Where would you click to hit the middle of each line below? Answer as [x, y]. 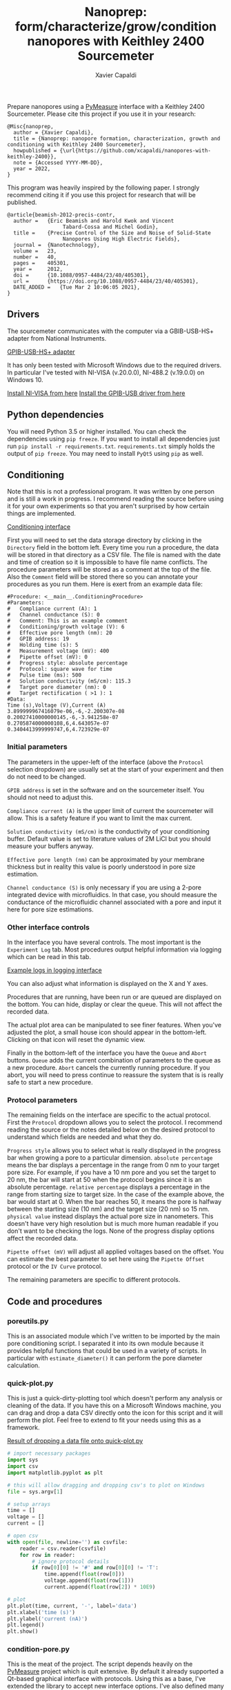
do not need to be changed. [47, 776]
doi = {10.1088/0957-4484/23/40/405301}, [81, 275]
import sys [23, 1460]
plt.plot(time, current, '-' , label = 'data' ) [72, 1606]
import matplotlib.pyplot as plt [55, 1473]
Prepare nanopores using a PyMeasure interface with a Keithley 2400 [106, 106]
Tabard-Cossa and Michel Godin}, [110, 227]
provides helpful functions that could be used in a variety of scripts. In [107, 1350]
